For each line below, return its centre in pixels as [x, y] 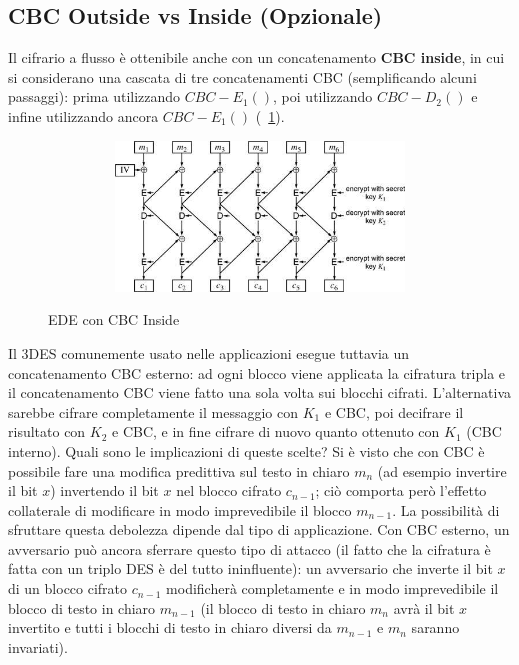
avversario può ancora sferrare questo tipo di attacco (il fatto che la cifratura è [249, 548]
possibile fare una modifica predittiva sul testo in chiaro [179, 470]
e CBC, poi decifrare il [394, 411]
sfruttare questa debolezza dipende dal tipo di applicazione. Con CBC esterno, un [259, 529]
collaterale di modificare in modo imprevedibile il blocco [180, 509]
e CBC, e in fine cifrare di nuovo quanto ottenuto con [276, 431]
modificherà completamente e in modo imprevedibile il [332, 588]
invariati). [38, 646]
